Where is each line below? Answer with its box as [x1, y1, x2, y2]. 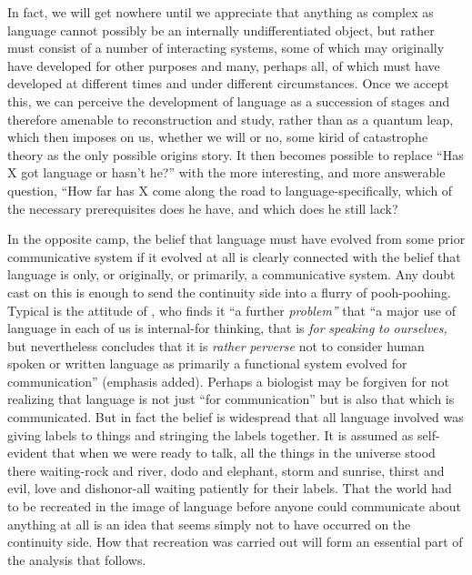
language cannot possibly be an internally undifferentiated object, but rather [7, 20, 435, 39]
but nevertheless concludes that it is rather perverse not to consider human [7, 336, 425, 355]
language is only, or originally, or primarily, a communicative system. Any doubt [7, 265, 456, 284]
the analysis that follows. [7, 550, 146, 569]
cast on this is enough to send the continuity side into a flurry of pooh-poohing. [7, 282, 451, 301]
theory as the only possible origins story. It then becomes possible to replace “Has [7, 145, 464, 164]
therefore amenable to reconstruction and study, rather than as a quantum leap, [7, 109, 454, 128]
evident [7, 443, 48, 462]
